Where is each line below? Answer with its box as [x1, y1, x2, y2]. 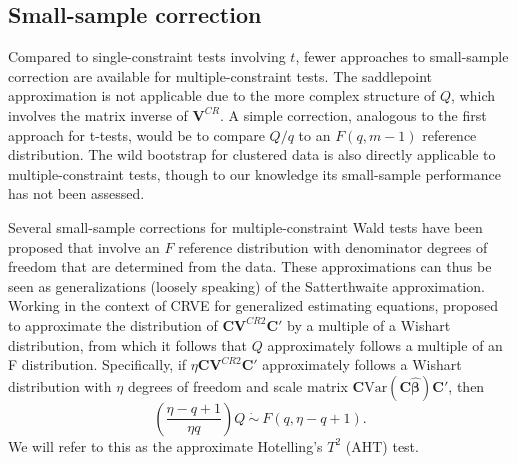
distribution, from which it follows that [8, 334, 248, 355]
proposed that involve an [8, 236, 160, 257]
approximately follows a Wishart [262, 354, 462, 375]
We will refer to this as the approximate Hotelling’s [8, 435, 323, 456]
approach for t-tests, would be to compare [8, 124, 265, 145]
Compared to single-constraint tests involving [8, 46, 286, 67]
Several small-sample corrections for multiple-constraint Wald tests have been [8, 216, 483, 237]
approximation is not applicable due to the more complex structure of [8, 85, 436, 106]
